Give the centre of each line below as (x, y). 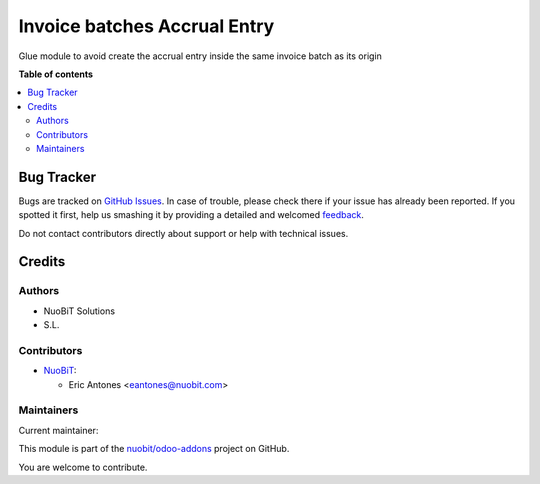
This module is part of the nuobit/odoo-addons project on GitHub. (154, 449)
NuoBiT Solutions (79, 311)
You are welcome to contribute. (83, 467)
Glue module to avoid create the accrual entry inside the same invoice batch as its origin (200, 56)
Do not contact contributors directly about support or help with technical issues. (183, 233)
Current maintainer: (58, 430)
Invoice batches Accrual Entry (146, 26)
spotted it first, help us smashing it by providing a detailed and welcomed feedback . (191, 215)
